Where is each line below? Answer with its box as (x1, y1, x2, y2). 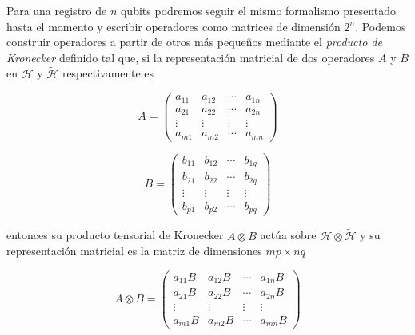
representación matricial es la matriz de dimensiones (6, 242, 262, 259)
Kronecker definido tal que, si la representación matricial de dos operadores (6, 49, 375, 65)
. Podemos (355, 18, 406, 34)
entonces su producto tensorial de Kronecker (6, 227, 224, 243)
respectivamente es (62, 65, 154, 81)
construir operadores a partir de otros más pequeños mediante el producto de (6, 33, 382, 50)
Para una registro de (6, 2, 107, 18)
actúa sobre (260, 227, 317, 243)
